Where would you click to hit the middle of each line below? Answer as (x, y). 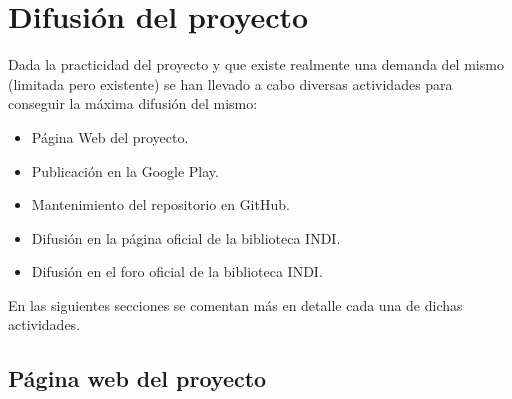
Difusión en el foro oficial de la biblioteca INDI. (177, 271)
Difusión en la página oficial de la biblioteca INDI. (186, 237)
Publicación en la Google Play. (125, 170)
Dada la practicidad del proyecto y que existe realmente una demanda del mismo (256, 64)
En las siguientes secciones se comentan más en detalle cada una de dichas (235, 304)
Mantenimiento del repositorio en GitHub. (160, 204)
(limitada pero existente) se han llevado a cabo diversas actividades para (230, 83)
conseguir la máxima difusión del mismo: (133, 103)
